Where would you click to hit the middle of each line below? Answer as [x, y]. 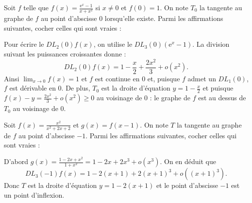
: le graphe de [170, 98]
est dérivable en [33, 88]
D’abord [16, 161]
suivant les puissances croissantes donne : [65, 53]
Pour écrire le [24, 44]
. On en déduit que [188, 161]
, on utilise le [113, 44]
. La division [211, 44]
